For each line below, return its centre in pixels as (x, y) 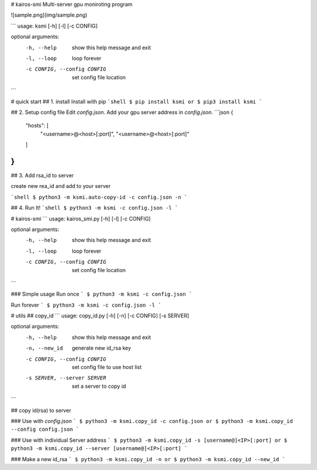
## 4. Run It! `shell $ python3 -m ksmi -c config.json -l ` (95, 208)
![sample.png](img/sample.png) (49, 15)
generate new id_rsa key (102, 348)
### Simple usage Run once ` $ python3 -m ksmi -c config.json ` (102, 294)
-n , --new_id (44, 348)
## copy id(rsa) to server (41, 410)
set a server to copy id (99, 386)
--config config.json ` (45, 429)
